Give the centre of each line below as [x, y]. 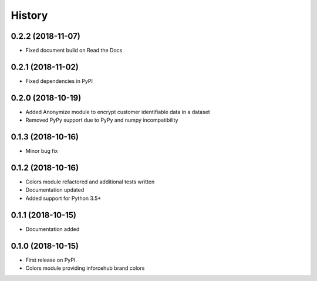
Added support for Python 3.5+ [63, 198]
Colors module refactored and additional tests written [90, 182]
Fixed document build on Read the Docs [74, 51]
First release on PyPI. [51, 260]
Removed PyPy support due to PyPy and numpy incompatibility [102, 120]
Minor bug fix [42, 151]
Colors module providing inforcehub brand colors [85, 268]
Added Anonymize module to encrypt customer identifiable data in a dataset [118, 112]
